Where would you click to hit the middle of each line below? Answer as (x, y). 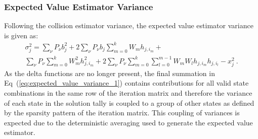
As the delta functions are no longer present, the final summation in (110, 73)
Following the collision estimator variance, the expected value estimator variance (129, 25)
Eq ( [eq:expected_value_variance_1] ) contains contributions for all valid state (126, 83)
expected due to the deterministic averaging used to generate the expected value (128, 122)
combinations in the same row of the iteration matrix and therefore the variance (128, 92)
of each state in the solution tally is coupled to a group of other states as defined (129, 102)
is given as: (21, 35)
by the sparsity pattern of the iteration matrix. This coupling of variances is (122, 113)
